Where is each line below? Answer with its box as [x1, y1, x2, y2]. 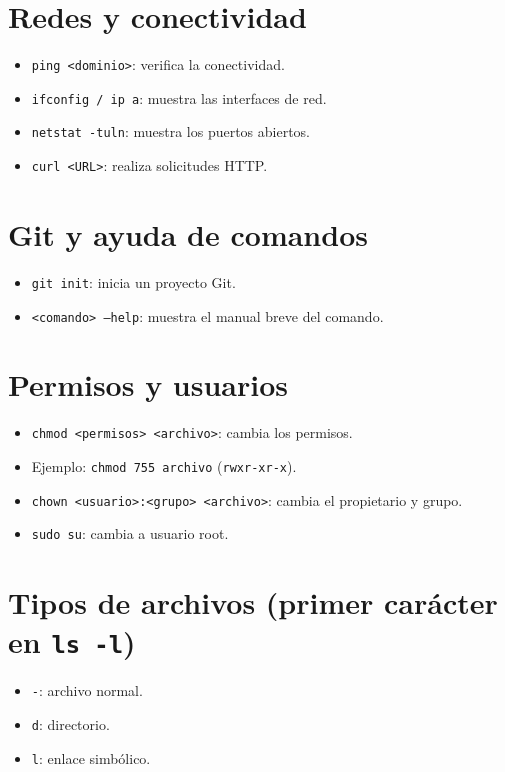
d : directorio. [31, 714, 110, 735]
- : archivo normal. [31, 680, 143, 701]
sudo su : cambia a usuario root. [31, 523, 229, 544]
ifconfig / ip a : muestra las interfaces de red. [31, 87, 327, 108]
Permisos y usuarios [8, 364, 289, 405]
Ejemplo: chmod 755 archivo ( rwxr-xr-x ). [31, 455, 297, 476]
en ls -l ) [8, 621, 136, 662]
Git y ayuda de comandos [8, 213, 368, 254]
